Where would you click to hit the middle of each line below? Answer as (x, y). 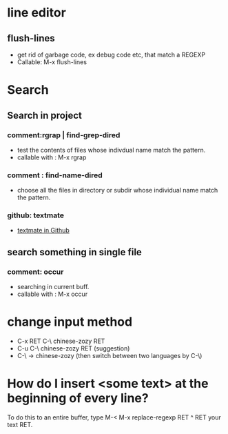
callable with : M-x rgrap (52, 157)
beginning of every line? (78, 398)
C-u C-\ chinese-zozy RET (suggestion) (73, 348)
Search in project (45, 115)
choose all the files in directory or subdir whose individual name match (117, 190)
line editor (37, 13)
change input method (70, 322)
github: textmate (35, 215)
